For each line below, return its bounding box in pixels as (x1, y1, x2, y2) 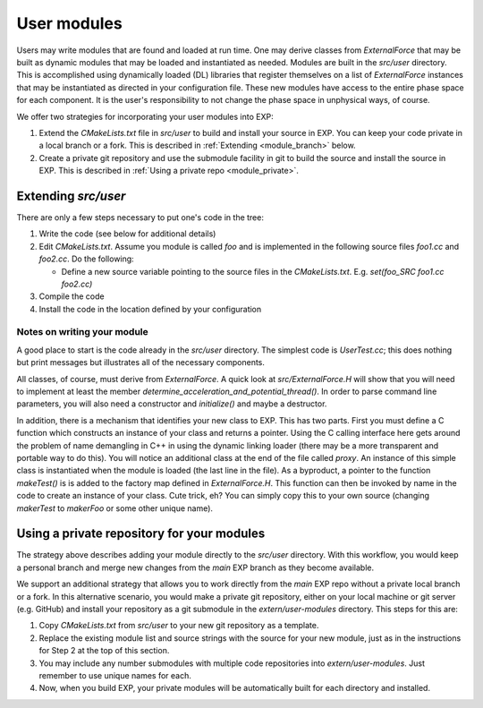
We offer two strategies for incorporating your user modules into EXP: (16, 111, 274, 122)
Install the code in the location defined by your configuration (38, 303, 262, 314)
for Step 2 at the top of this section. (38, 645, 170, 656)
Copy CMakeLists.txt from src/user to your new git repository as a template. (38, 620, 319, 631)
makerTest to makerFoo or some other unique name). (16, 502, 214, 514)
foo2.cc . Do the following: (38, 253, 134, 264)
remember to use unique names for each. (38, 670, 191, 680)
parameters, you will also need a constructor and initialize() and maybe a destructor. (16, 398, 327, 409)
